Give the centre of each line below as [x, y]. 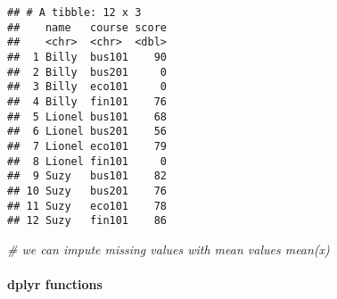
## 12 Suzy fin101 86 [87, 221]
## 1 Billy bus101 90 [87, 57]
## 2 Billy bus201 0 [87, 72]
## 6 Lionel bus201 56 [87, 132]
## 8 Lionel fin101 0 [87, 161]
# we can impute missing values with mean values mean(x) [168, 249]
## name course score [87, 27]
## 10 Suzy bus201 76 [87, 191]
